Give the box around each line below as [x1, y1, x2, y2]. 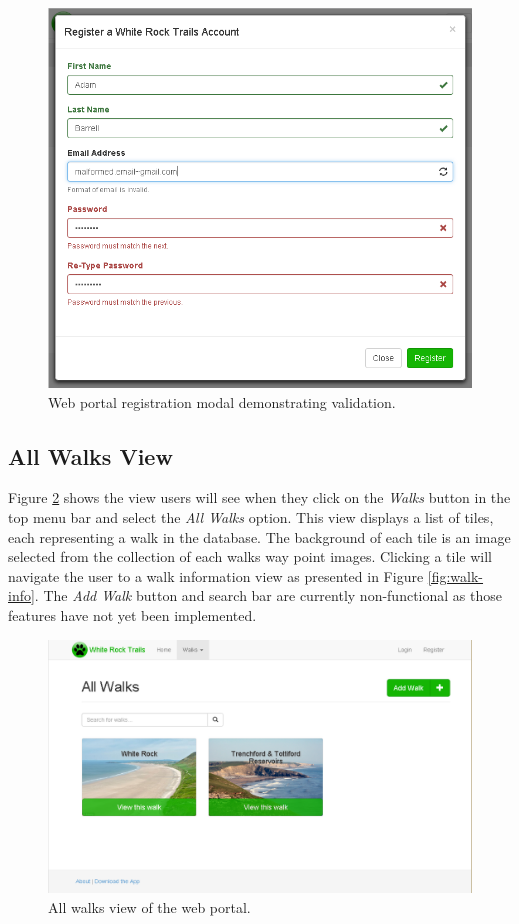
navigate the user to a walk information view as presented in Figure [8, 565, 424, 586]
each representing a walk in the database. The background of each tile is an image [8, 526, 511, 547]
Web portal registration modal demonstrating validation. [48, 391, 396, 412]
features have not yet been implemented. [8, 604, 257, 625]
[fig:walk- [427, 565, 484, 586]
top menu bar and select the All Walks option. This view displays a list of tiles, [8, 507, 494, 527]
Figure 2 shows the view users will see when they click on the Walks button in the [8, 487, 511, 508]
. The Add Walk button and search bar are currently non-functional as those [34, 585, 502, 606]
